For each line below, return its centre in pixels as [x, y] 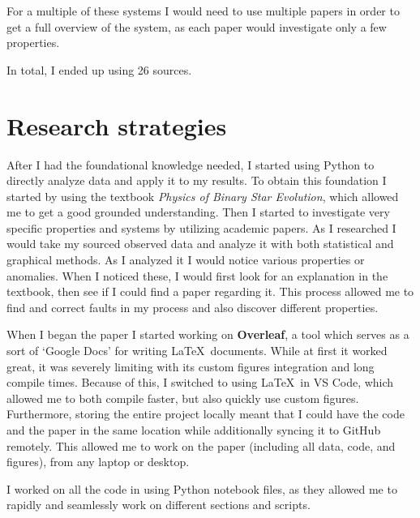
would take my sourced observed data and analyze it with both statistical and [200, 244]
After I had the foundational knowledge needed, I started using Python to [191, 164]
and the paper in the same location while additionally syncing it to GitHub [194, 430]
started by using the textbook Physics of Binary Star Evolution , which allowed [203, 196]
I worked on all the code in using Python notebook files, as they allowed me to [202, 488]
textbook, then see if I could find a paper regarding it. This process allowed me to [210, 291]
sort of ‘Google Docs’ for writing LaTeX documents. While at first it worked [197, 351]
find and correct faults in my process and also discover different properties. [193, 307]
